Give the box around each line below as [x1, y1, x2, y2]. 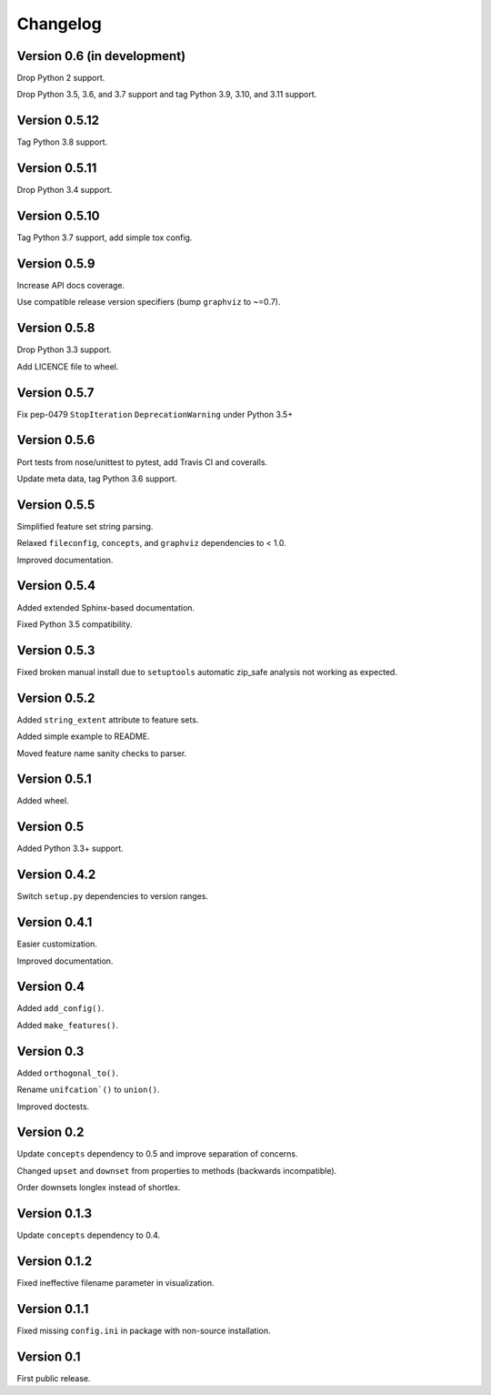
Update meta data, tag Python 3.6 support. [16, 473, 177, 484]
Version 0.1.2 [16, 1253, 93, 1269]
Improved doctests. [16, 1101, 90, 1112]
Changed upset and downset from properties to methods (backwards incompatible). [16, 1165, 337, 1176]
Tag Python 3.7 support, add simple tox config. [16, 232, 193, 243]
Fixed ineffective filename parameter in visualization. [16, 1278, 215, 1289]
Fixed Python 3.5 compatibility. [16, 619, 133, 630]
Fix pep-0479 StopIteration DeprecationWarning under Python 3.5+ [16, 409, 294, 420]
